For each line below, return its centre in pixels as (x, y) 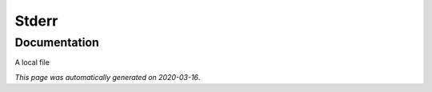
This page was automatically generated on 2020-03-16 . (108, 77)
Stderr (36, 21)
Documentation (57, 42)
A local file (32, 62)
